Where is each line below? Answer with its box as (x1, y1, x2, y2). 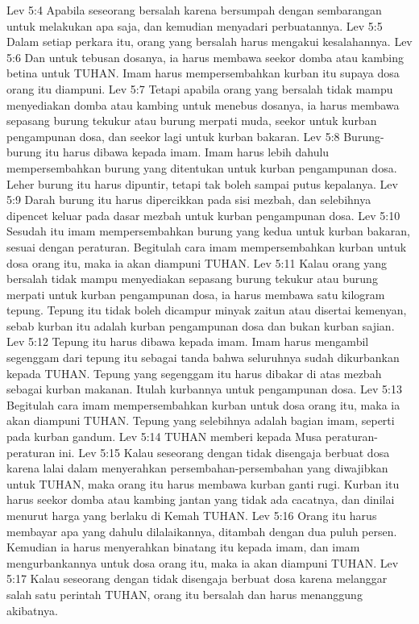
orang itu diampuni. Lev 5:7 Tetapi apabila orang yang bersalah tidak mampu (6, 80, 393, 97)
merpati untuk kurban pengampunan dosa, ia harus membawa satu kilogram (6, 285, 385, 302)
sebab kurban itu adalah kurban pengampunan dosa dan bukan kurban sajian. (6, 317, 395, 334)
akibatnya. (6, 601, 58, 618)
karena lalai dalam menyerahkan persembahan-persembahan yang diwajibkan (6, 460, 388, 476)
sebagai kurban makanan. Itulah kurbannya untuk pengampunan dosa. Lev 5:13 (6, 381, 402, 397)
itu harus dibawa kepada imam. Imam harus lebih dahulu (45, 144, 330, 160)
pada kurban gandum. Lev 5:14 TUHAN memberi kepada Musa (6, 428, 322, 445)
